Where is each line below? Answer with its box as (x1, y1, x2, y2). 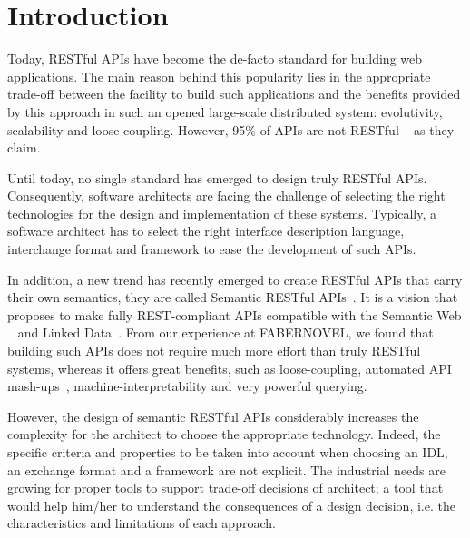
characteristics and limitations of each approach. (7, 514, 276, 533)
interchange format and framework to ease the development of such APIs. (7, 240, 416, 259)
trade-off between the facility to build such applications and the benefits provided (7, 84, 461, 103)
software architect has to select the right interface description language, (7, 221, 405, 240)
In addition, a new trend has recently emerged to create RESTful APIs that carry (7, 269, 463, 289)
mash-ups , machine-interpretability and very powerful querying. (7, 377, 367, 396)
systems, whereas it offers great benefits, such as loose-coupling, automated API (7, 358, 452, 377)
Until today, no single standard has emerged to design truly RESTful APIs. (7, 168, 427, 187)
